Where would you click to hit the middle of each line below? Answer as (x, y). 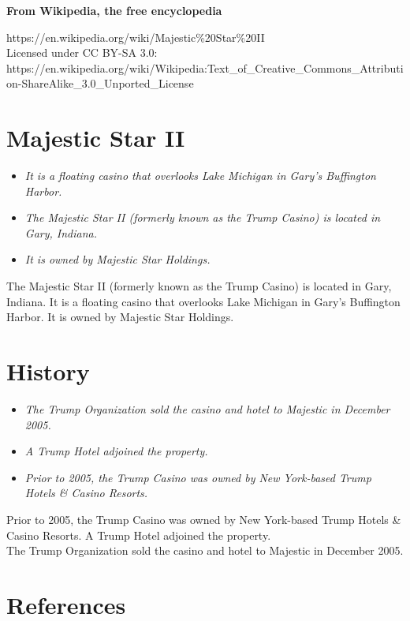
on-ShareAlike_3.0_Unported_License (100, 83)
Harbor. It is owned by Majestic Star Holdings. (120, 317)
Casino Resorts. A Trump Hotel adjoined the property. (139, 535)
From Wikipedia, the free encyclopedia (114, 10)
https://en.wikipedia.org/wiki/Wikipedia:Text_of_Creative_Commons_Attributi (205, 67)
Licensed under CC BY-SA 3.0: (82, 52)
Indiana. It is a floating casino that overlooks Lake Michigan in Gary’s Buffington (203, 301)
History (48, 371)
